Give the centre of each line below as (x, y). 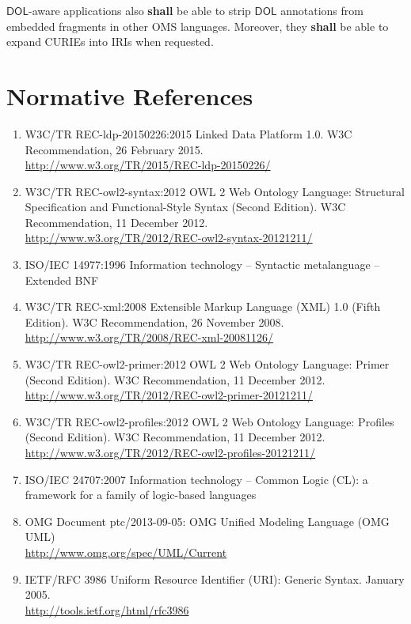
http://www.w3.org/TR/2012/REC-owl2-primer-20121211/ (169, 395)
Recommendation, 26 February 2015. (114, 149)
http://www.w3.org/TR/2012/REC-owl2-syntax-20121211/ (169, 238)
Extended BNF (62, 280)
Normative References (130, 95)
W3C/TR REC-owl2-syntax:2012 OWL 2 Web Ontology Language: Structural (215, 191)
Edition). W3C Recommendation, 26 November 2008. (154, 321)
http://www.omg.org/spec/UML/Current (126, 552)
